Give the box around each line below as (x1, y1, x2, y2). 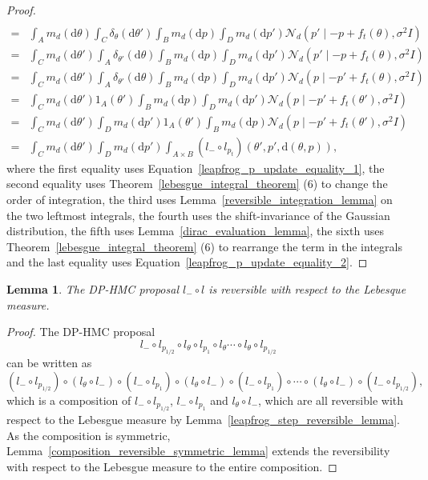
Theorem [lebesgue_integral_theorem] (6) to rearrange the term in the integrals (6, 238, 402, 254)
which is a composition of (6, 391, 131, 408)
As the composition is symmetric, (6, 426, 171, 443)
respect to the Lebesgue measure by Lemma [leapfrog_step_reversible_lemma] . (6, 411, 400, 428)
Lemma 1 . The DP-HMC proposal (6, 280, 179, 297)
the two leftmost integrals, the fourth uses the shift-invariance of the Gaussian (6, 206, 390, 223)
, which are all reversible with (258, 391, 404, 408)
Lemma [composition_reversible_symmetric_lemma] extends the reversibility (6, 442, 390, 459)
